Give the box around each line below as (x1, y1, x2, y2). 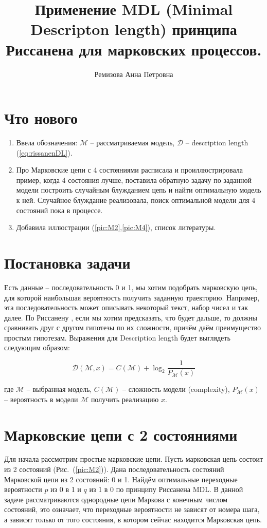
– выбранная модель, (26, 384, 92, 394)
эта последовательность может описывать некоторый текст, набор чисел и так (4, 302, 248, 313)
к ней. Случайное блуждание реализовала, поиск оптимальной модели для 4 (16, 195, 256, 205)
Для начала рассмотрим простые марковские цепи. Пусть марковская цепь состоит (4, 454, 263, 464)
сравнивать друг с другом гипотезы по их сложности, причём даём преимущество (4, 322, 261, 333)
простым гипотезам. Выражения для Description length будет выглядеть (4, 332, 230, 343)
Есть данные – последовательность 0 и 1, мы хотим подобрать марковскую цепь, (4, 281, 258, 292)
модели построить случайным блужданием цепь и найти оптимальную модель (16, 184, 261, 195)
